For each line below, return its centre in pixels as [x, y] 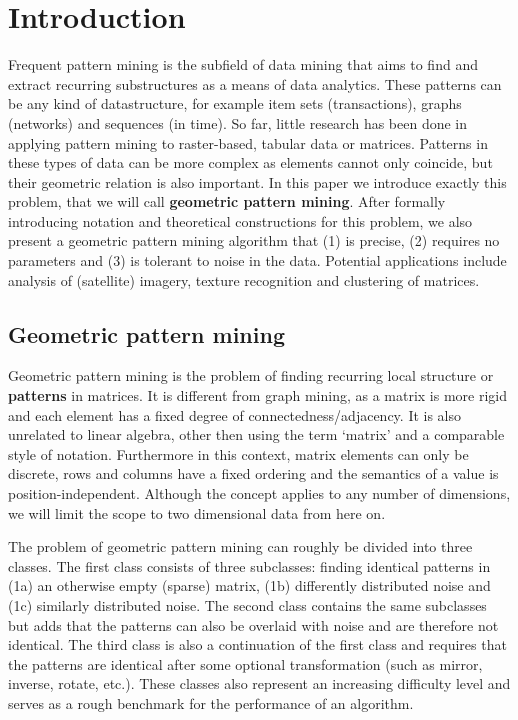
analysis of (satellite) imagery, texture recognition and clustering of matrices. [244, 279]
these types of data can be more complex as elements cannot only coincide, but [250, 162]
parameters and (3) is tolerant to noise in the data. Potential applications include [257, 260]
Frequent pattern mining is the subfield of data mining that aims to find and [243, 64]
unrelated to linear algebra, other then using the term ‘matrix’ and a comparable [256, 434]
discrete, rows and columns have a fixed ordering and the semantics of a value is [253, 473]
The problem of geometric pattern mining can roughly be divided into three [240, 546]
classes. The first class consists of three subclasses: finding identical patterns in [249, 565]
